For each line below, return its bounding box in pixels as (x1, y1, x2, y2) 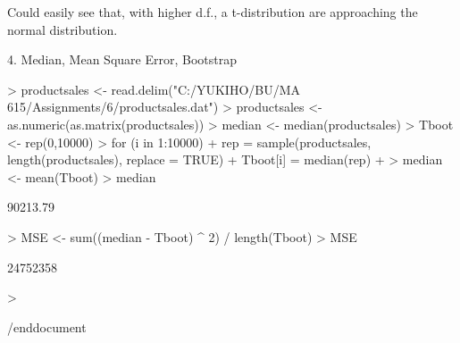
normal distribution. (7, 20, 118, 38)
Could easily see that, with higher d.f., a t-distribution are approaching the (7, 3, 418, 21)
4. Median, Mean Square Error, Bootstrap (7, 50, 237, 69)
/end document (7, 317, 87, 336)
